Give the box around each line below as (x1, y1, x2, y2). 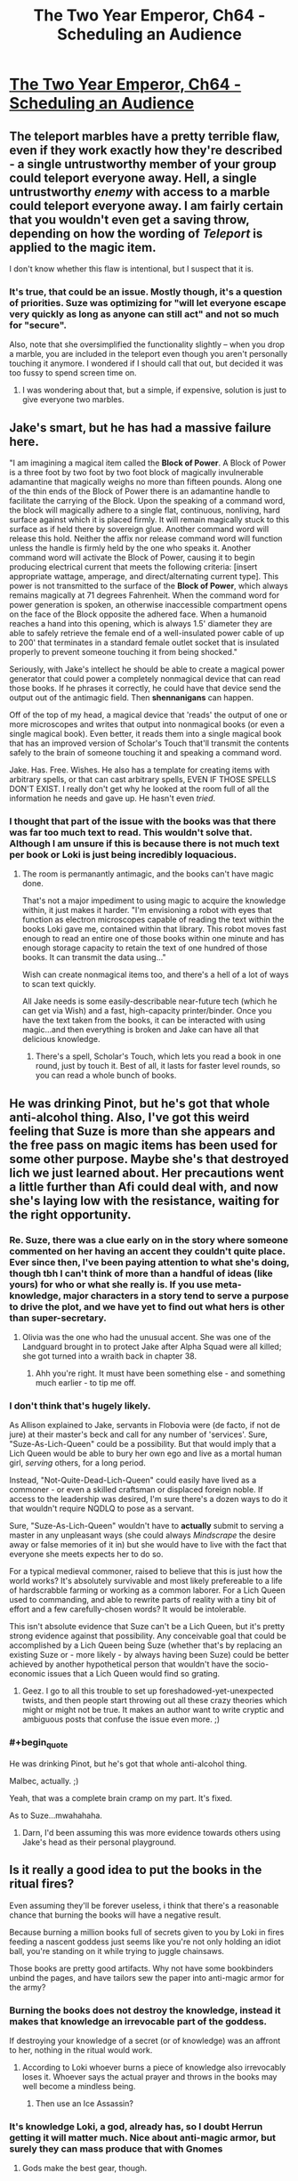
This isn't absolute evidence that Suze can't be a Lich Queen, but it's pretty (9, 1621, 286, 1632)
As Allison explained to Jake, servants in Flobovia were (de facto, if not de (9, 1420, 280, 1431)
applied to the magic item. (9, 239, 157, 254)
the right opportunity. (9, 1207, 132, 1222)
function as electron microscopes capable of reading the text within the (21, 914, 285, 925)
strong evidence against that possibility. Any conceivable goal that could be (9, 1630, 286, 1642)
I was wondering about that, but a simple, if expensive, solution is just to (21, 384, 287, 396)
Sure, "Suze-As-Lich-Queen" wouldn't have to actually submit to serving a (9, 1521, 285, 1531)
